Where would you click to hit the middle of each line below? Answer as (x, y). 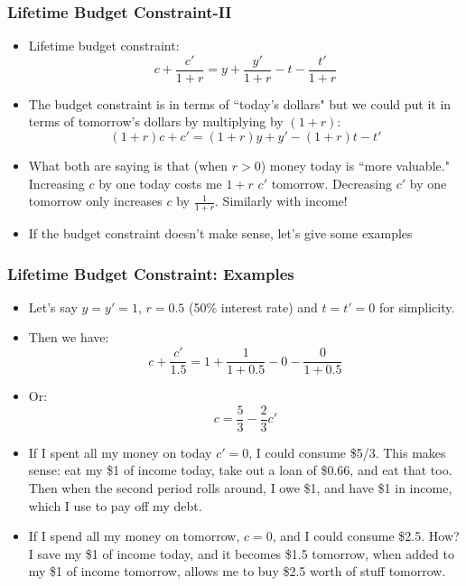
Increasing (56, 183)
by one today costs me (160, 183)
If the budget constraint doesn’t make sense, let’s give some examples (220, 233)
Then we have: (69, 337)
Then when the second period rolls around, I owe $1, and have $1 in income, (240, 487)
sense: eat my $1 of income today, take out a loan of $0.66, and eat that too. (240, 470)
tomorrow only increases (95, 201)
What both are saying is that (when (128, 166)
